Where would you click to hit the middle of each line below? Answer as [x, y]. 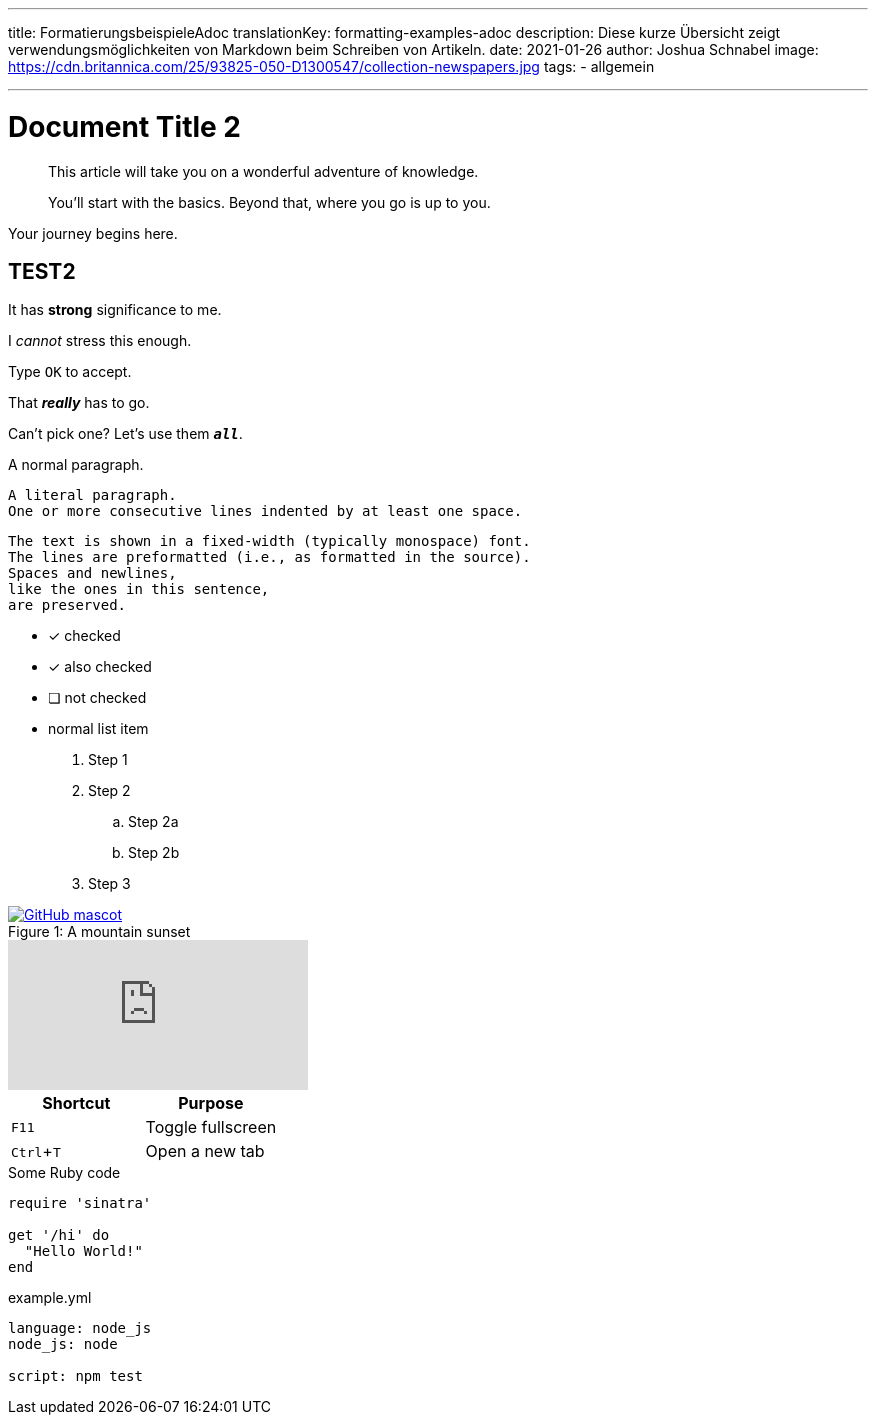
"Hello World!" [83, 1251]
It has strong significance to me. [115, 310]
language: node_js [80, 1328]
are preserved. [67, 605]
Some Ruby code [64, 1173]
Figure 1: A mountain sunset [99, 932]
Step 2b [154, 853]
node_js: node [63, 1344]
